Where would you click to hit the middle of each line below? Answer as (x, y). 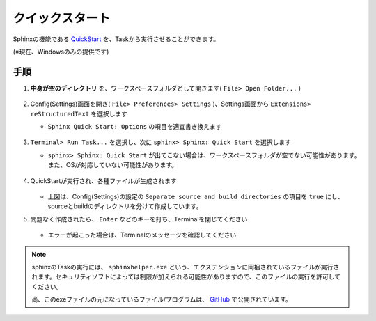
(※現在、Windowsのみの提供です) (61, 52)
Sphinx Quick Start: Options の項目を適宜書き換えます (135, 127)
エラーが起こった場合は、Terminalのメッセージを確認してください (142, 235)
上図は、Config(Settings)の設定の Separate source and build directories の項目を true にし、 (196, 196)
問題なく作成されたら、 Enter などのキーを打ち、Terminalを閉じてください (139, 219)
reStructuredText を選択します (79, 113)
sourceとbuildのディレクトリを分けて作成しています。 (125, 206)
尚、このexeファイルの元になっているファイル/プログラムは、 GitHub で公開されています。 (162, 299)
